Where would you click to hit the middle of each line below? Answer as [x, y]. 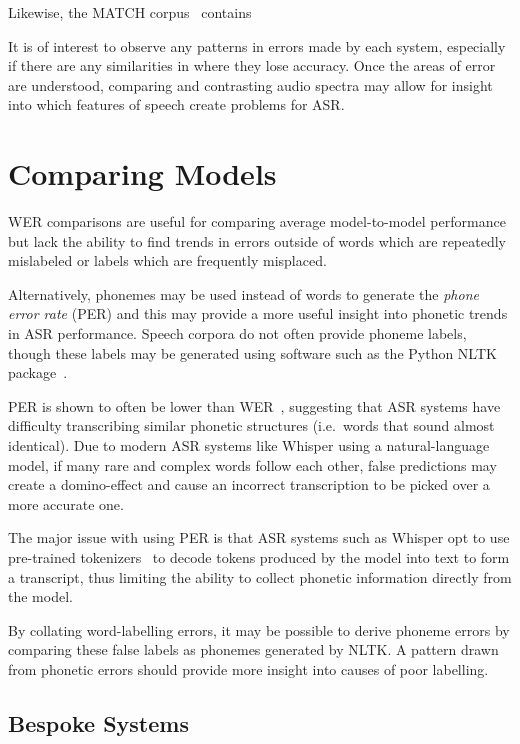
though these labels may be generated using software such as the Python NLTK [252, 352]
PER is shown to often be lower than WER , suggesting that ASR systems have [254, 405]
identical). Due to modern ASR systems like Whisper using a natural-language [249, 445]
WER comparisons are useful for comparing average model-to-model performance [257, 221]
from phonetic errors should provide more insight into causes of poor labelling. [248, 668]
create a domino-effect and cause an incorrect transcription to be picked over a [249, 484]
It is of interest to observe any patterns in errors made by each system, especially [257, 45]
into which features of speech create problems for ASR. [176, 104]
